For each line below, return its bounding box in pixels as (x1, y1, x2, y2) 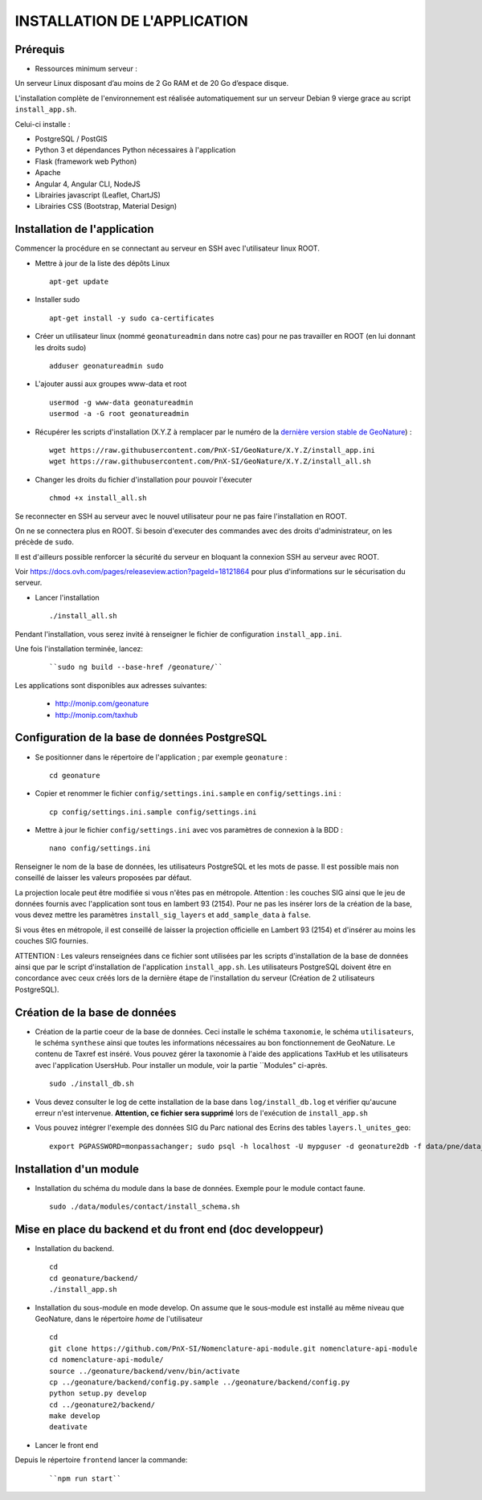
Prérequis (14, 43, 65, 56)
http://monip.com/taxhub (55, 710, 138, 719)
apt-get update (49, 277, 109, 287)
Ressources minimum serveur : (35, 64, 138, 74)
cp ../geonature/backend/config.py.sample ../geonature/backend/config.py (49, 1377, 350, 1387)
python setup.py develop (49, 1389, 147, 1398)
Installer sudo (35, 295, 80, 304)
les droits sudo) (35, 342, 87, 353)
